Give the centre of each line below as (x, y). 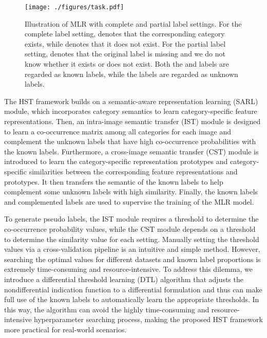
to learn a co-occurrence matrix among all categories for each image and (118, 131)
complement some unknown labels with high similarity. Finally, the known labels (131, 192)
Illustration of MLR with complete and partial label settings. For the (133, 23)
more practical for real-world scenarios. (65, 329)
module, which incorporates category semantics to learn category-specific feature (131, 111)
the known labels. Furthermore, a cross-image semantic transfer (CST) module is (131, 151)
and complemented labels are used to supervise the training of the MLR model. (129, 201)
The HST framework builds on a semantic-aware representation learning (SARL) (131, 101)
